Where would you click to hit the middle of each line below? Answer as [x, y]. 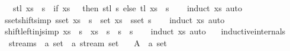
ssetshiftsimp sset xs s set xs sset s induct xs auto [115, 19]
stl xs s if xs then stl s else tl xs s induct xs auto [127, 8]
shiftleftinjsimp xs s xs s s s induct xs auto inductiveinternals [145, 31]
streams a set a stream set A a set [88, 42]
